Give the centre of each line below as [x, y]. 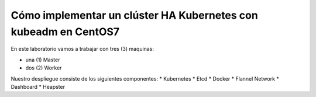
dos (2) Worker [44, 68]
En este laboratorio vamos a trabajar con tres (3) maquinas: [83, 49]
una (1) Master [43, 60]
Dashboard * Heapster [38, 86]
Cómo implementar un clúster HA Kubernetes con [135, 15]
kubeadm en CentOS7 [65, 32]
